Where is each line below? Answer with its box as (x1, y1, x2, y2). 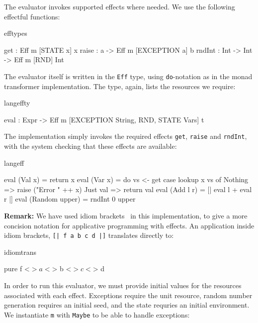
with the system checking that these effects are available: (4, 141, 177, 151)
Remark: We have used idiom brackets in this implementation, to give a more (4, 211, 248, 221)
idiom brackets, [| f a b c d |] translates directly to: (4, 230, 174, 240)
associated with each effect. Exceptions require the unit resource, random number (4, 290, 253, 300)
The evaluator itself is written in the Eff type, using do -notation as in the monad (4, 71, 253, 81)
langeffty (4, 98, 30, 108)
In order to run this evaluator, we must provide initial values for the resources (4, 280, 242, 291)
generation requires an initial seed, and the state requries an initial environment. (4, 300, 250, 310)
